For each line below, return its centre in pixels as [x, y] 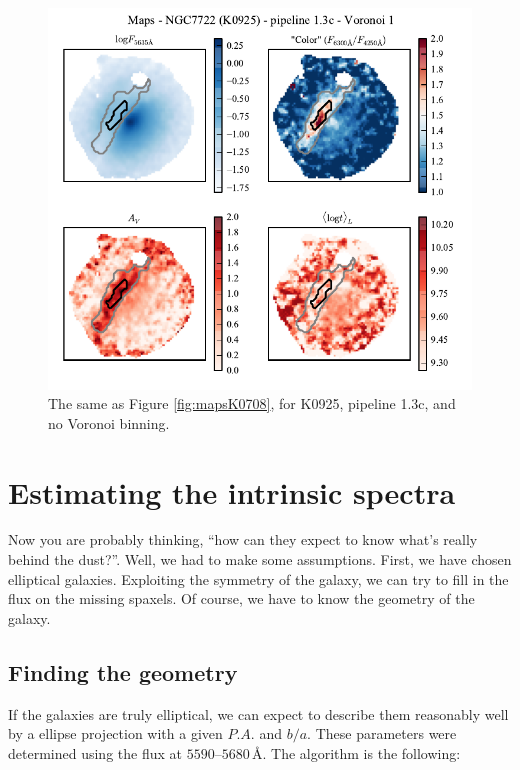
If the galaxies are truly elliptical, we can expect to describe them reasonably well [258, 713]
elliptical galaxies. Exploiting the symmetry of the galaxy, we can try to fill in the [258, 578]
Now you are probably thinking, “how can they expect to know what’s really [243, 539]
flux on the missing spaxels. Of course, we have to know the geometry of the [241, 598]
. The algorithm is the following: [361, 752]
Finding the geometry [123, 671]
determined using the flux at [95, 752]
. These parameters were [382, 733]
